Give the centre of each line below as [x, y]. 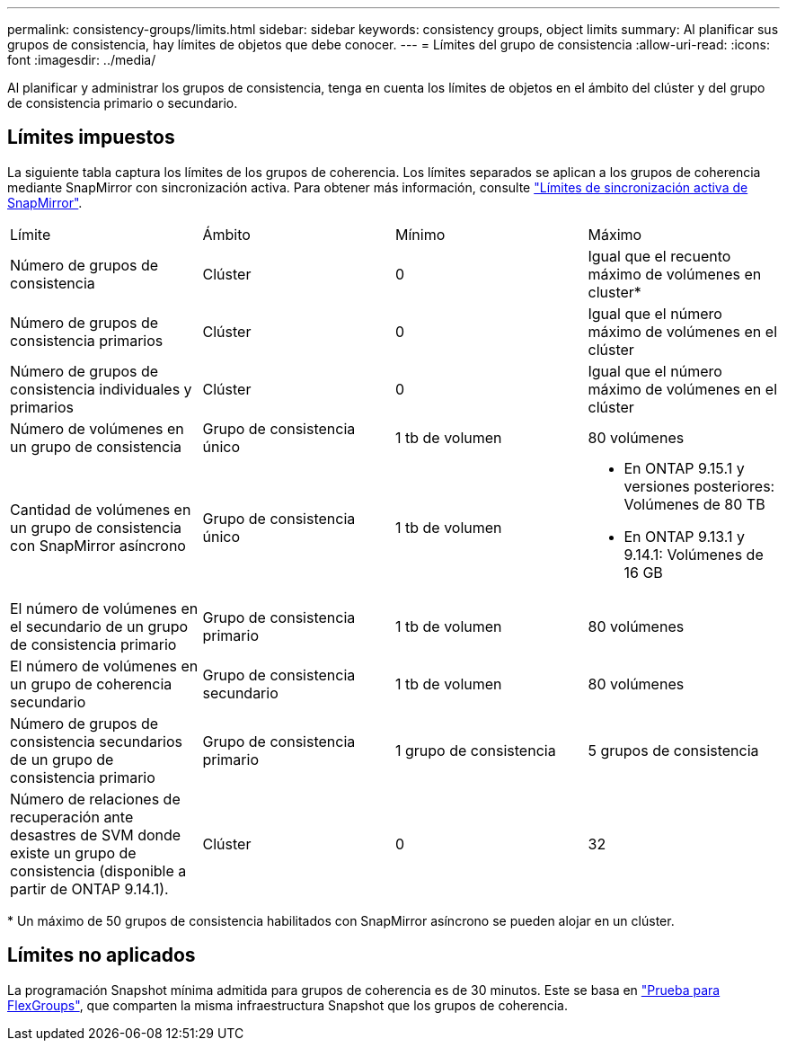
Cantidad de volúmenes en [101, 509]
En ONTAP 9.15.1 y [684, 468]
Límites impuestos [91, 138]
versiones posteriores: [699, 486]
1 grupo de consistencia [476, 750]
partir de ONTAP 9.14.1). [89, 888]
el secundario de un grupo [99, 626]
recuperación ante [72, 817]
